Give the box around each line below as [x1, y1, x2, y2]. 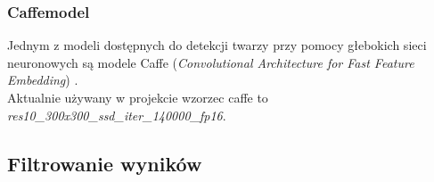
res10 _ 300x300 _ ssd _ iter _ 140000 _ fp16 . [7, 105, 226, 124]
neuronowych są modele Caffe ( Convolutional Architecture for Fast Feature [7, 53, 414, 71]
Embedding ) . [7, 70, 78, 89]
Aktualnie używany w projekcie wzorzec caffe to [7, 88, 268, 106]
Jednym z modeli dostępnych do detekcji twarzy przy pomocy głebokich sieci [7, 36, 427, 54]
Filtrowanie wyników [7, 149, 202, 177]
